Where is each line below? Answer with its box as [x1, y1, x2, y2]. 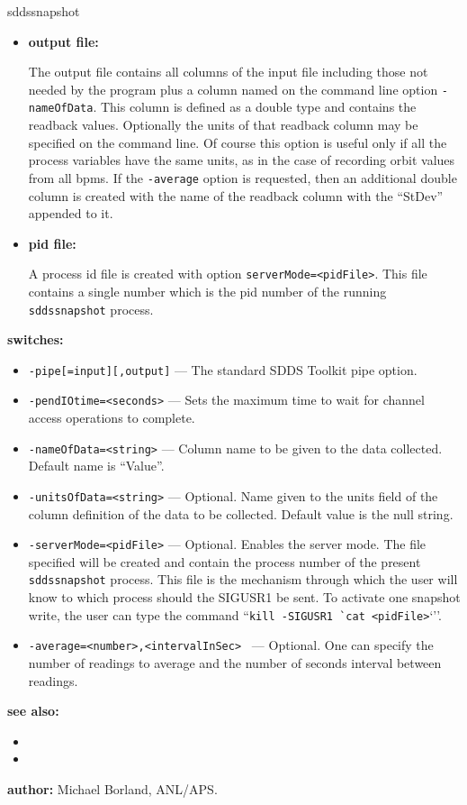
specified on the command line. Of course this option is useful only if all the [28, 133, 447, 151]
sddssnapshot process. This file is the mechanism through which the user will [28, 570, 458, 589]
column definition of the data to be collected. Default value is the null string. [28, 504, 454, 523]
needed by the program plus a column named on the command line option [28, 79, 438, 98]
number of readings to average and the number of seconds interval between [28, 654, 442, 672]
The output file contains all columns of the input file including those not [28, 62, 428, 81]
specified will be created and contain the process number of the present [28, 552, 421, 571]
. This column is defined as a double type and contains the [93, 97, 417, 116]
